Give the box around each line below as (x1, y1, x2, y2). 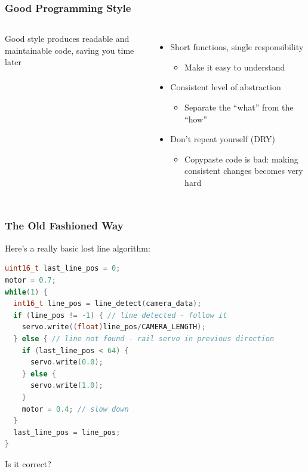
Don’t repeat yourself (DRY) (170, 133, 276, 145)
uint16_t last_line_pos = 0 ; (5, 264, 121, 273)
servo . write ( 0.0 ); (30, 358, 103, 367)
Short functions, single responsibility (170, 41, 304, 53)
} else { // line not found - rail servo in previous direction (13, 334, 275, 343)
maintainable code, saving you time (5, 44, 134, 56)
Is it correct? (5, 457, 51, 470)
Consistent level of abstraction (170, 81, 281, 93)
